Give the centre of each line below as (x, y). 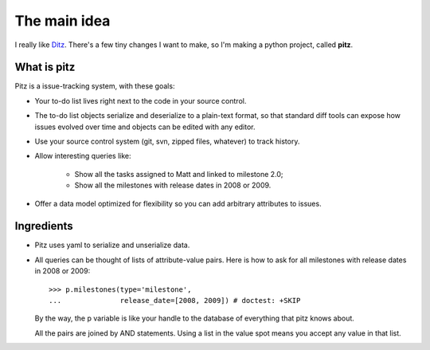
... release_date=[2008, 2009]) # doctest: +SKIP (175, 301)
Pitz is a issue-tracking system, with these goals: (95, 86)
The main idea (63, 21)
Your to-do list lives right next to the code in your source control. (141, 100)
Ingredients (44, 226)
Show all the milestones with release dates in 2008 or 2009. (173, 185)
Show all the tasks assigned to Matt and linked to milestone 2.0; (179, 174)
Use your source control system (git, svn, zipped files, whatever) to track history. (167, 142)
